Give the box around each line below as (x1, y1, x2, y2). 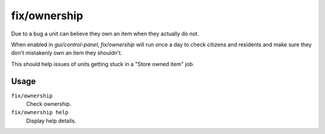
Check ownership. (26, 100, 72, 108)
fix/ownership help (11, 109, 69, 116)
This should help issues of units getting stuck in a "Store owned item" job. (11, 60, 195, 67)
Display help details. (26, 117, 76, 124)
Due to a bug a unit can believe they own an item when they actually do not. (11, 30, 199, 37)
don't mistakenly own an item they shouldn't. (11, 49, 123, 56)
